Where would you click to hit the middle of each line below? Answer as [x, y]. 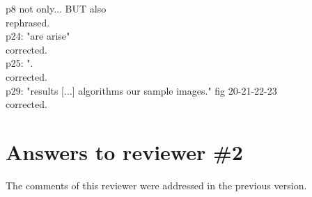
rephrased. [28, 22]
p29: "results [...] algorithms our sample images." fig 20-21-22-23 [141, 90]
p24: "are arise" [38, 36]
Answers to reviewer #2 [124, 151]
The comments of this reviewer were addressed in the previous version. [156, 185]
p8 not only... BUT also [56, 8]
